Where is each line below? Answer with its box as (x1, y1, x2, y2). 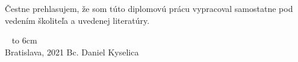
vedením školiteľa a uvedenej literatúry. (5, 14, 150, 26)
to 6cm (11, 34, 37, 46)
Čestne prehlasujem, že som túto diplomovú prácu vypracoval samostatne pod (5, 2, 293, 15)
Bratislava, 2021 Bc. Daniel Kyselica (5, 45, 139, 58)
